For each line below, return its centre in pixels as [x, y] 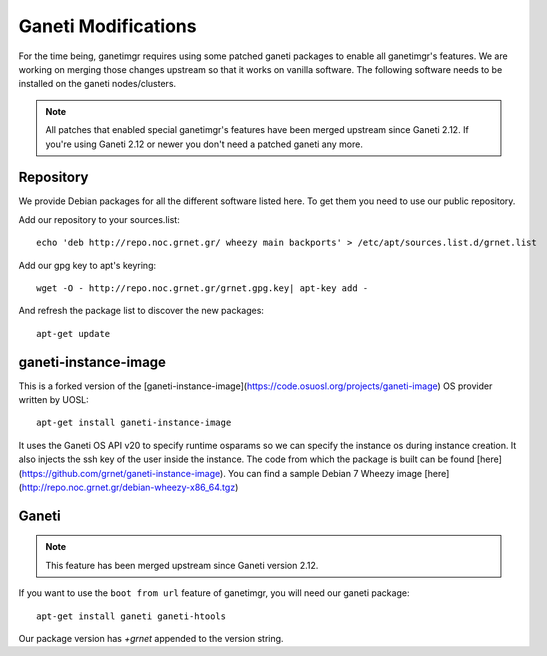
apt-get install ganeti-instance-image [134, 423]
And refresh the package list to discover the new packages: [141, 311]
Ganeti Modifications [107, 26]
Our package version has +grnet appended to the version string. [151, 638]
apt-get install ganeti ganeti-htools [131, 616]
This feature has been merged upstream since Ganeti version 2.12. [182, 565]
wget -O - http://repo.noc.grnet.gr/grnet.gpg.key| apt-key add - [202, 288]
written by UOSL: [53, 400]
